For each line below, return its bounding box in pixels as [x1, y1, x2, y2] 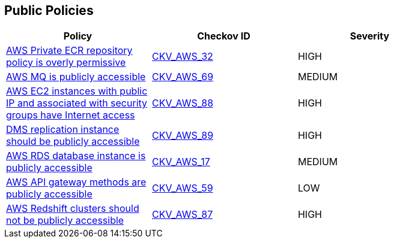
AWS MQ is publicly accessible [6, 71, 146, 83]
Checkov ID [197, 30, 250, 42]
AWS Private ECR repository [6, 44, 133, 57]
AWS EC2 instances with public [6, 85, 148, 98]
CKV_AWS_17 [151, 156, 210, 168]
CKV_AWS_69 [151, 71, 214, 83]
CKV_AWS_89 [151, 129, 214, 142]
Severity [350, 30, 390, 42]
